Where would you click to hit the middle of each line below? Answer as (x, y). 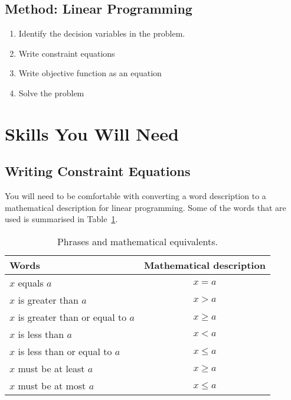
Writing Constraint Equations (98, 171)
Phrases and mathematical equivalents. (137, 241)
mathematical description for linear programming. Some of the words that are (145, 207)
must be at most (52, 385)
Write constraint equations (67, 53)
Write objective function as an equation (90, 73)
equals (31, 282)
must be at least (51, 368)
